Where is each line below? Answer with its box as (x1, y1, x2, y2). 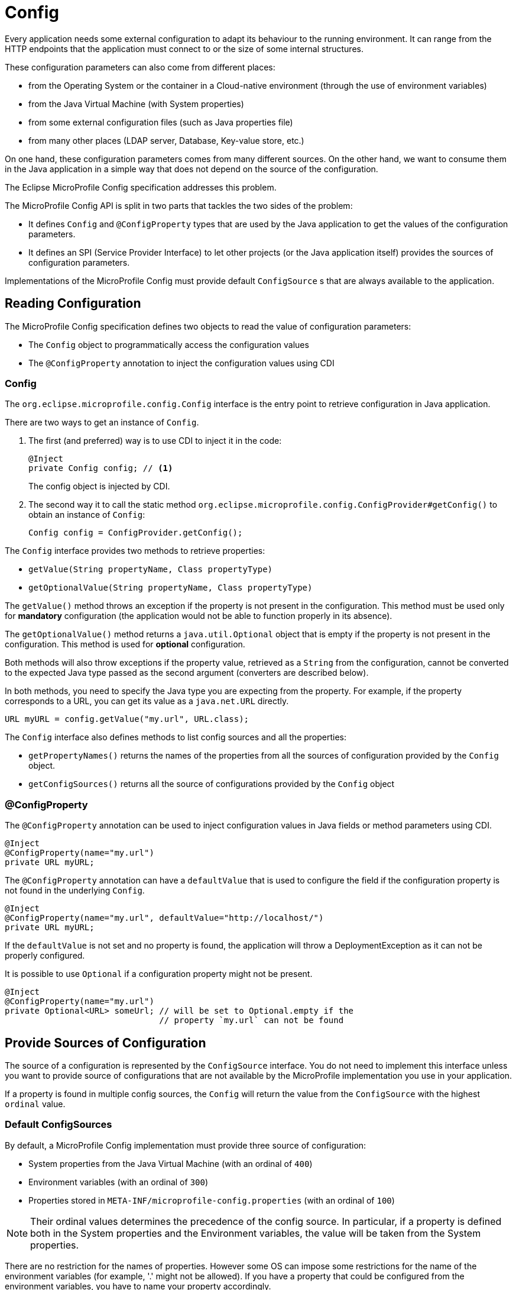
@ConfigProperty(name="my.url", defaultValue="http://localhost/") (5, 913, 324, 923)
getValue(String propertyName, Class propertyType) (28, 565, 273, 575)
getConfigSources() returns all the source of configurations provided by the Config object (28, 779, 395, 789)
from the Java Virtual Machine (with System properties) (28, 98, 244, 109)
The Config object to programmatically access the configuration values (28, 339, 309, 350)
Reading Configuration (5, 296, 141, 311)
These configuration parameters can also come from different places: (5, 62, 275, 72)
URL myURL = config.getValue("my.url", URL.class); (5, 714, 249, 724)
